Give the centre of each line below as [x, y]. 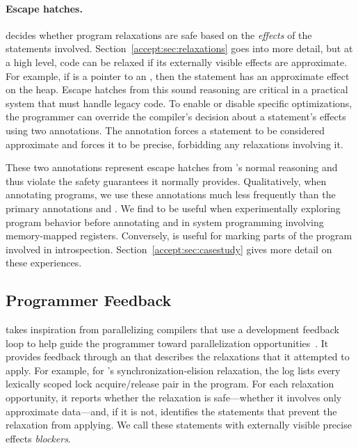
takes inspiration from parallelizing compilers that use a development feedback [172, 329]
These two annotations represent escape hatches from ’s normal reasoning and [172, 167]
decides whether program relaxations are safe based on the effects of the [159, 34]
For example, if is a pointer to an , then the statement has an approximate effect [178, 75]
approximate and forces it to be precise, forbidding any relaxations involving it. [174, 144]
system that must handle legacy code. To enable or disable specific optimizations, [179, 103]
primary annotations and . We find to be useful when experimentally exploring [173, 208]
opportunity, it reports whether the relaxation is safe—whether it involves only [174, 398]
